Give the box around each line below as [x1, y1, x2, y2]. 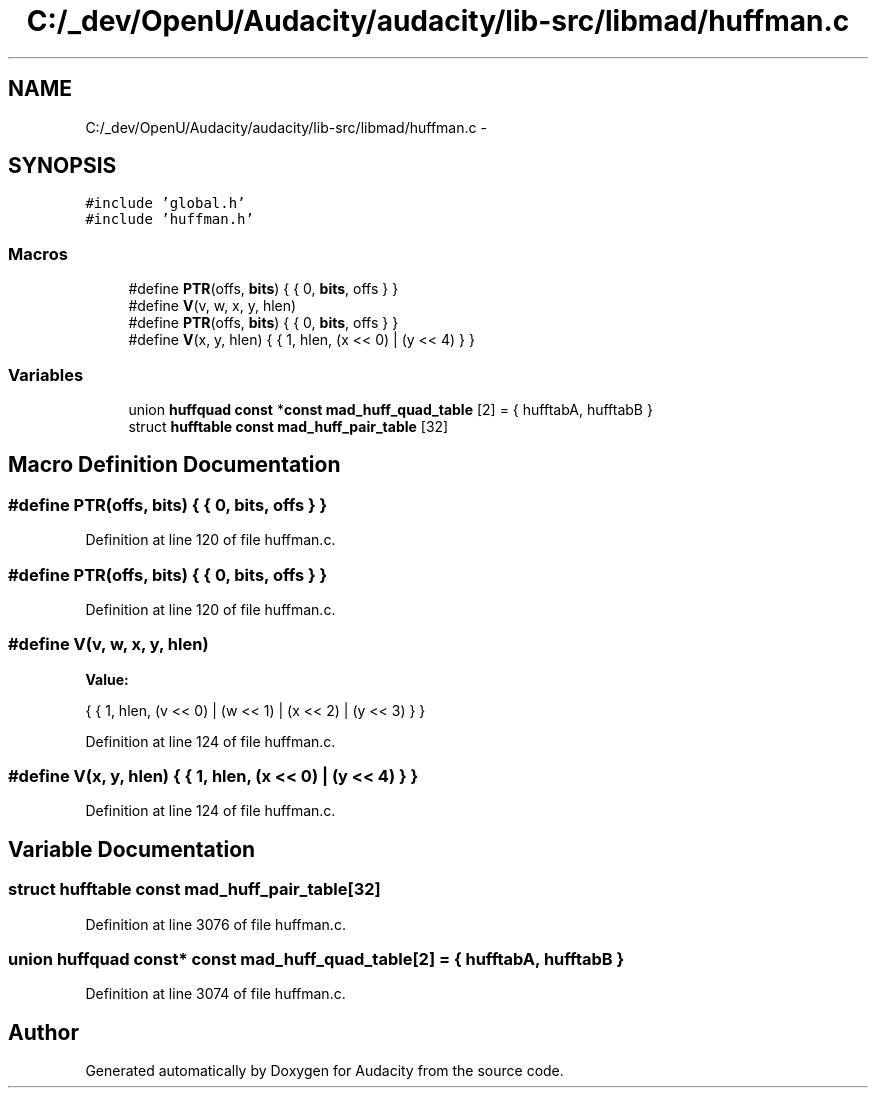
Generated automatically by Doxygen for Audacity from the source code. [85, 1062, 564, 1080]
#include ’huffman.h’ [85, 211, 254, 228]
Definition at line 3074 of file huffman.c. [85, 985, 346, 1003]
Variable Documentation [8, 836, 256, 862]
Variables [8, 364, 84, 385]
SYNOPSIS [8, 153, 117, 179]
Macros [8, 243, 68, 264]
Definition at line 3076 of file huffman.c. [85, 915, 346, 933]
